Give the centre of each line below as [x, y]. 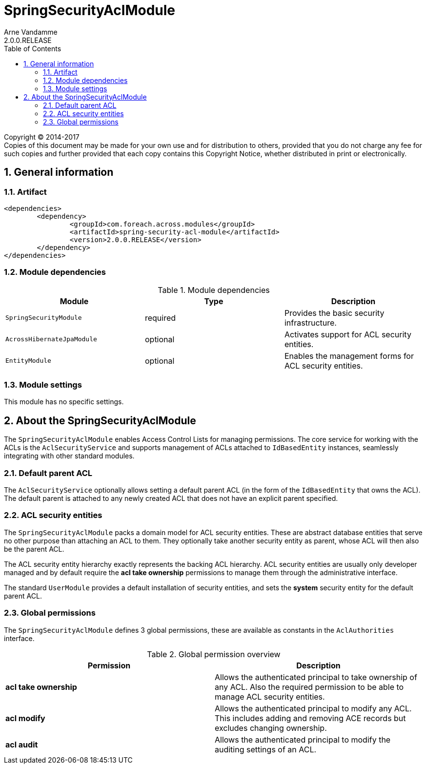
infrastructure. [310, 322]
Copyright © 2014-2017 [42, 137]
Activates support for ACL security [348, 334]
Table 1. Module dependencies [214, 290]
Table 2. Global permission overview [214, 654]
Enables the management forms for [349, 356]
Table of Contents [33, 48]
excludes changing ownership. [271, 728]
